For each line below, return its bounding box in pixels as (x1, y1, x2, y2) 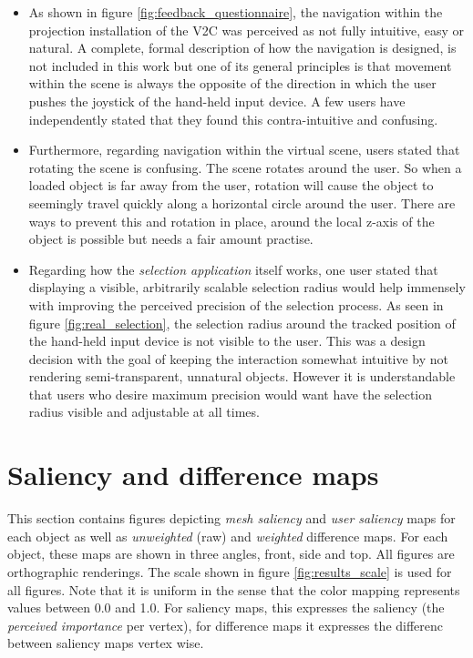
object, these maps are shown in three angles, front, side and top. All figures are (7, 544, 455, 563)
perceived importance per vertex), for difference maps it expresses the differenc (7, 615, 444, 634)
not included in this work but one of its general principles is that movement (28, 56, 452, 75)
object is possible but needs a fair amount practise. (28, 229, 314, 248)
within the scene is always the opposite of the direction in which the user (28, 74, 437, 93)
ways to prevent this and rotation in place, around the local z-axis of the (28, 211, 435, 230)
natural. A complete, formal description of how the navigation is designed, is (28, 38, 457, 57)
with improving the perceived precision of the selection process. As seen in (28, 295, 444, 314)
